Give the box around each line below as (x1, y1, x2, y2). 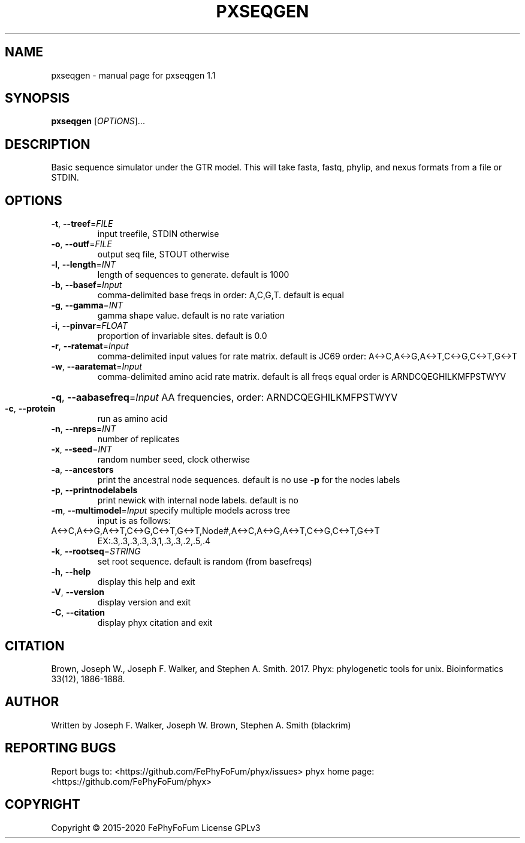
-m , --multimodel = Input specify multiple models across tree (51, 505, 290, 516)
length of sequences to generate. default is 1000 (97, 269, 289, 280)
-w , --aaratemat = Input (51, 361, 142, 372)
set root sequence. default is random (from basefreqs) (97, 556, 312, 567)
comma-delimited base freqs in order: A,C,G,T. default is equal (97, 290, 344, 301)
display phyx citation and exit (97, 617, 213, 628)
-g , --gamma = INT (51, 300, 123, 311)
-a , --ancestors (51, 464, 114, 475)
